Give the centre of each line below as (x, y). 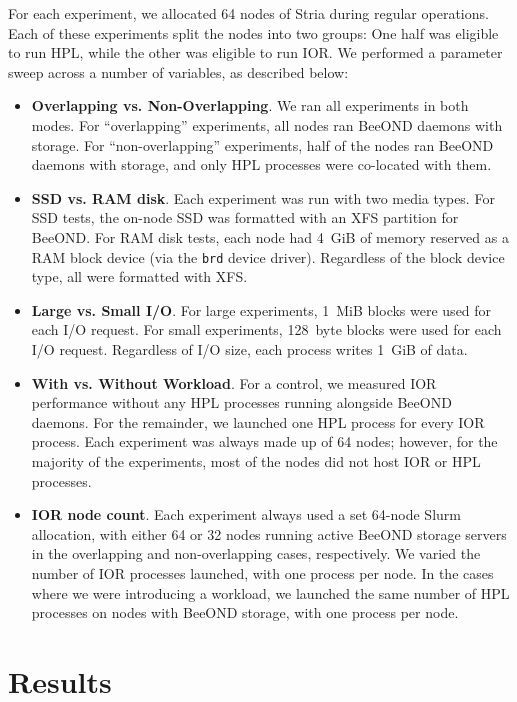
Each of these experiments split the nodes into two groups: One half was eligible (253, 32)
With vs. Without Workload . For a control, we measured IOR (234, 382)
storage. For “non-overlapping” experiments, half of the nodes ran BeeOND (262, 144)
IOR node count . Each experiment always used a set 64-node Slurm (246, 514)
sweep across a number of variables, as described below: (178, 71)
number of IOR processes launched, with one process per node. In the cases (262, 572)
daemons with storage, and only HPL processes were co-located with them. (261, 164)
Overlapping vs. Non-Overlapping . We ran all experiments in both (250, 105)
